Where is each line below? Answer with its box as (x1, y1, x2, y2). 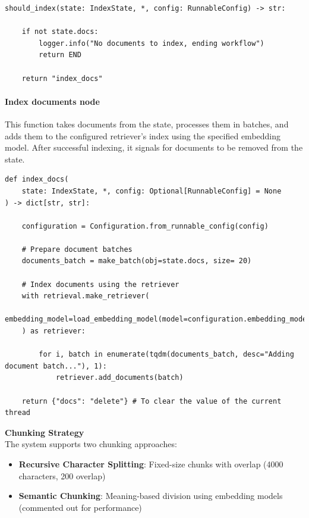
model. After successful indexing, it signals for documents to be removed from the (5, 141, 303, 154)
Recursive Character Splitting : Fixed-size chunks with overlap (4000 (18, 457, 283, 470)
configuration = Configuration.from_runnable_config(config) (21, 221, 269, 230)
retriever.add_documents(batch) (55, 373, 184, 382)
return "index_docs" (21, 74, 103, 83)
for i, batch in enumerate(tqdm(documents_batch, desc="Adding (39, 350, 294, 359)
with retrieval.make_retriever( (21, 292, 150, 301)
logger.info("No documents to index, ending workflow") (39, 39, 264, 48)
